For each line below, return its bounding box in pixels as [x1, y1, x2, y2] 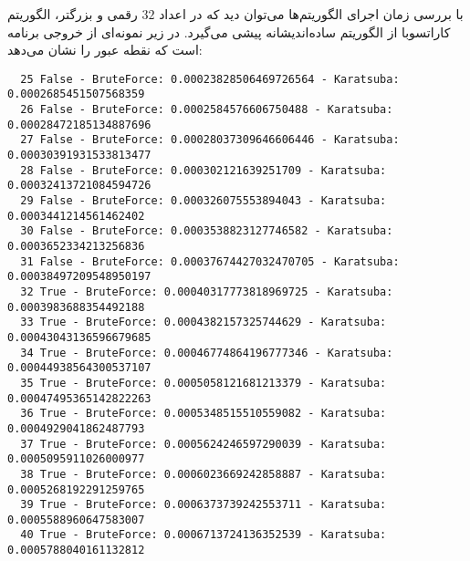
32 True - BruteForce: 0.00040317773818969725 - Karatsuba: [20, 285, 393, 298]
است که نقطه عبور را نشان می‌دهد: [7, 40, 203, 59]
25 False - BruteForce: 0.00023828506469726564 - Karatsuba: [20, 72, 400, 86]
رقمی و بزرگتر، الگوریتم [7, 5, 138, 23]
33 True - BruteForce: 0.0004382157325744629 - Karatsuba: [20, 316, 387, 329]
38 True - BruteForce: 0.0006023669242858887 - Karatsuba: [20, 467, 387, 481]
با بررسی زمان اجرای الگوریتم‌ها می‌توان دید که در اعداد [159, 5, 464, 23]
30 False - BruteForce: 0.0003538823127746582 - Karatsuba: [20, 224, 393, 238]
